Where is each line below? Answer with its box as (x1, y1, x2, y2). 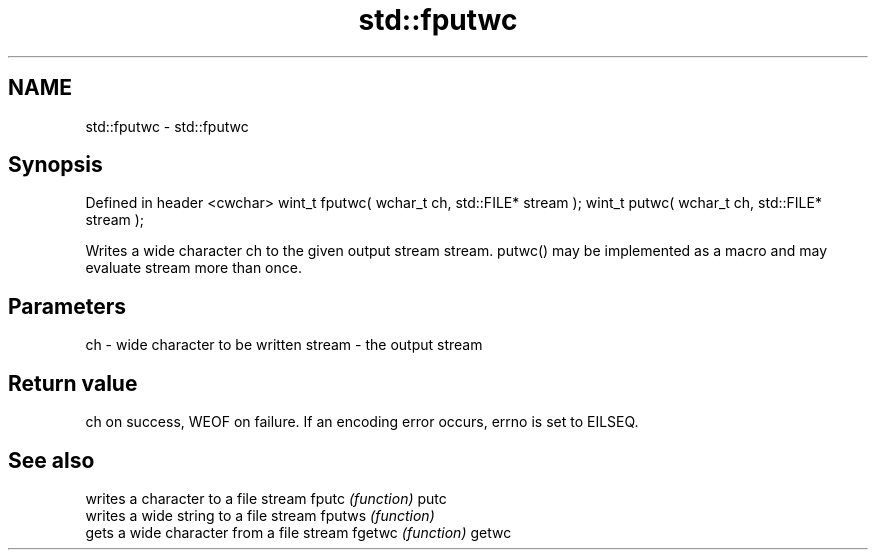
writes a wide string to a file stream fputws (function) (85, 506, 435, 524)
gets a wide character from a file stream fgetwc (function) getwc (85, 523, 512, 541)
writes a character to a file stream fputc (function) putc (85, 489, 447, 507)
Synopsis (8, 152, 103, 178)
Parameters (8, 293, 126, 319)
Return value (8, 370, 138, 396)
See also (8, 447, 95, 473)
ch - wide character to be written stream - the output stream (85, 336, 483, 354)
